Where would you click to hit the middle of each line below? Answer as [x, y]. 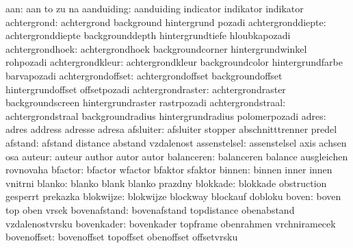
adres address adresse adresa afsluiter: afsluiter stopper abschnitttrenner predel [171, 129]
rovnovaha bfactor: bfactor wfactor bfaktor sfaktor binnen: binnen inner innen [169, 170]
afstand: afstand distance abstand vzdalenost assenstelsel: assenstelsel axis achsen [176, 142]
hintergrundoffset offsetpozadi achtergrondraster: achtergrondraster [146, 89]
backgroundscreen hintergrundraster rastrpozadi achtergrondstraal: [146, 102]
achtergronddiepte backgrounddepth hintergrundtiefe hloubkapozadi [148, 35]
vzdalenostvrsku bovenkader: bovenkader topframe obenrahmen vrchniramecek [171, 223]
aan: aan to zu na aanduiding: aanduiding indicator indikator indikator [155, 8]
